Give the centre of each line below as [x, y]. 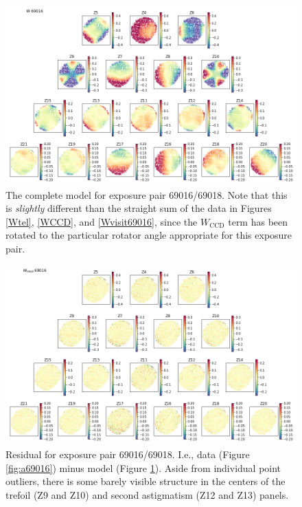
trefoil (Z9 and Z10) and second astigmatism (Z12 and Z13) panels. [147, 494]
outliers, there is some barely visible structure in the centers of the [146, 481]
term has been [258, 221]
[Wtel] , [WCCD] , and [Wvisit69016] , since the [102, 221]
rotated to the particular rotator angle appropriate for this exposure [149, 235]
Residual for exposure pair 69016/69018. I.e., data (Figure [128, 454]
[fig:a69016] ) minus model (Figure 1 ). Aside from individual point [143, 467]
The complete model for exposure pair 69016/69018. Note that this [147, 194]
